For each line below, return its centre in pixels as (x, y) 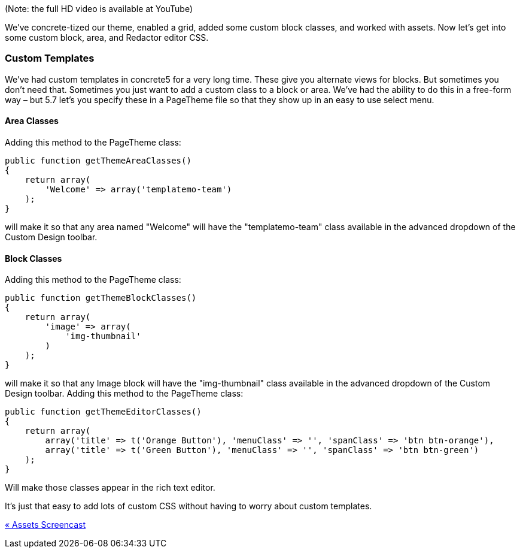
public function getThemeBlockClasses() (101, 298)
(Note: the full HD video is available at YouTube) (99, 9)
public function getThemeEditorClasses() (103, 412)
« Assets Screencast (45, 525)
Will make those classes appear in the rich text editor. (110, 488)
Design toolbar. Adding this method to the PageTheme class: (124, 394)
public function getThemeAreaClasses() (98, 160)
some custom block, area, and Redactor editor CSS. (107, 37)
